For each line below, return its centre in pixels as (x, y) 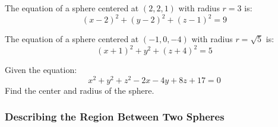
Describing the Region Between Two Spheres (115, 117)
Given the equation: (41, 70)
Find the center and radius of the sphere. (80, 90)
